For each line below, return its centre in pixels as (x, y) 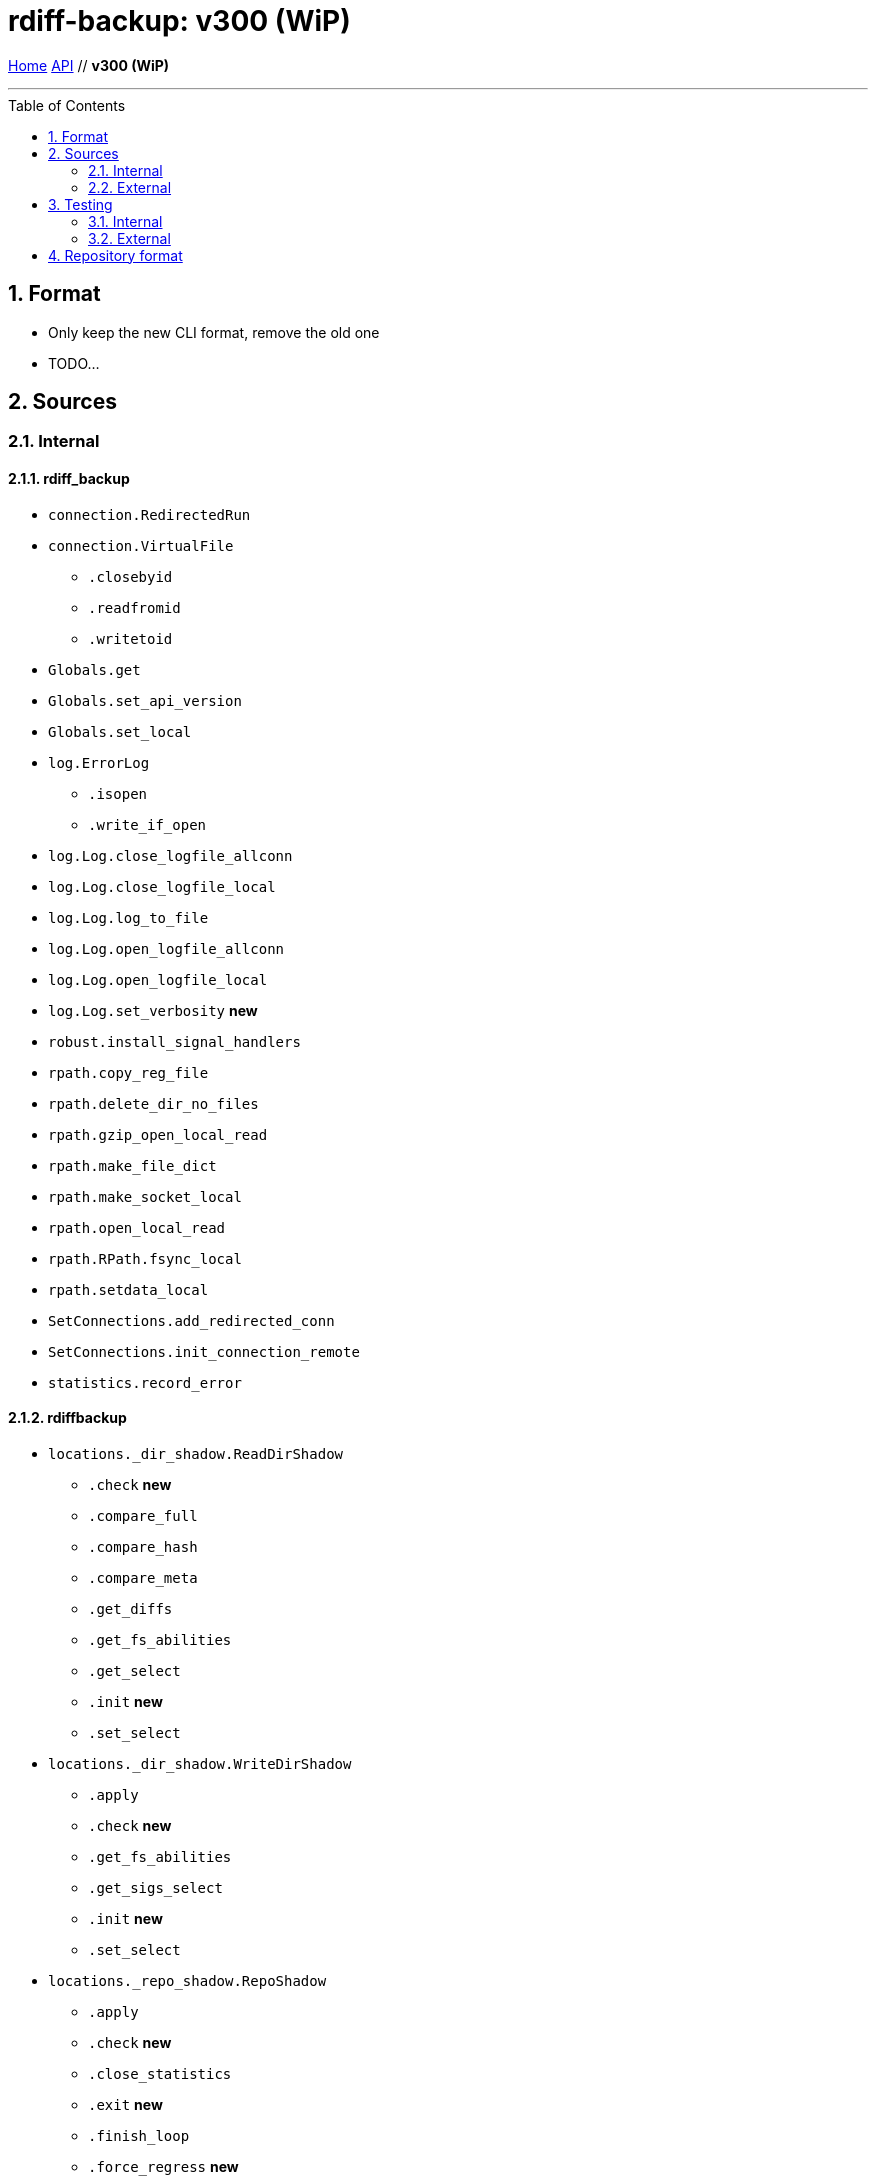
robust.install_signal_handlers (174, 1041)
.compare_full (143, 1515)
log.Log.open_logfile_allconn (166, 948)
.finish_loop (139, 2135)
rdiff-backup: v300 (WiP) (179, 21)
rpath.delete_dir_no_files (153, 1103)
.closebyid (130, 576)
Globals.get (94, 669)
